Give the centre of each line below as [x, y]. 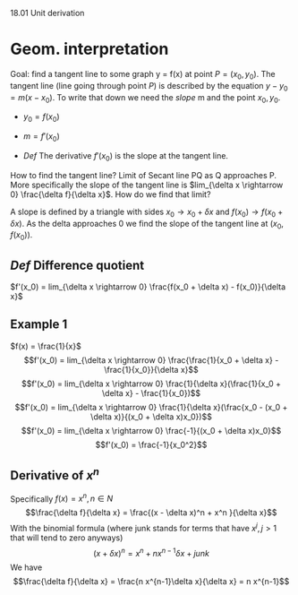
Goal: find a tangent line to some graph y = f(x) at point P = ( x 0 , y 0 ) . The [143, 75]
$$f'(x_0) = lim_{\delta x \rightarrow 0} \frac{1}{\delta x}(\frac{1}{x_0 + [151, 384]
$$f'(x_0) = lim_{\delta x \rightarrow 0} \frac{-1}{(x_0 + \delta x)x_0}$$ [151, 430]
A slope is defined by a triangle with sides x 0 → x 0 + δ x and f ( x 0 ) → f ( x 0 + [147, 212]
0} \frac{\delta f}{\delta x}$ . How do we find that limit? [111, 194]
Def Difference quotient [77, 265]
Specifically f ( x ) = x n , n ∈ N [62, 498]
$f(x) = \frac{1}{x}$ [46, 346]
